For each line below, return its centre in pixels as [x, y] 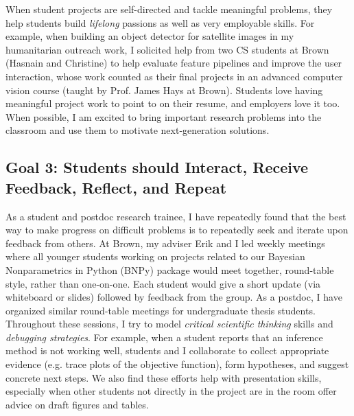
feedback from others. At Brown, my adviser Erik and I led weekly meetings [165, 243]
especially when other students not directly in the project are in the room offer [171, 391]
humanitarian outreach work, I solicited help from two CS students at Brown [167, 49]
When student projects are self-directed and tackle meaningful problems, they [169, 9]
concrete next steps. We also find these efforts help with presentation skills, [164, 377]
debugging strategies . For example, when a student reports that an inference [164, 337]
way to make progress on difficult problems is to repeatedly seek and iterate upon [177, 230]
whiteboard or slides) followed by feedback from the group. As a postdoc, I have [174, 297]
